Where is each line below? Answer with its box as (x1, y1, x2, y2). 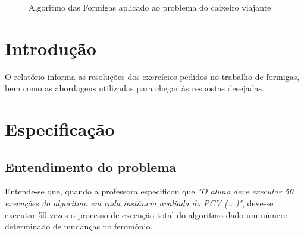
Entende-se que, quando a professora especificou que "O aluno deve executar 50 (5, 185, 293, 197)
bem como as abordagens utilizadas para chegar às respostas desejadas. (5, 82, 264, 94)
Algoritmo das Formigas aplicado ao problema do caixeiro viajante (29, 1, 271, 13)
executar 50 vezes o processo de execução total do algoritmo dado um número (5, 208, 288, 221)
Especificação (5, 117, 115, 141)
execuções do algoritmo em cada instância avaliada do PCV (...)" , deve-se (5, 197, 274, 209)
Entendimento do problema (5, 157, 177, 176)
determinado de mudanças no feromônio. (5, 220, 153, 232)
